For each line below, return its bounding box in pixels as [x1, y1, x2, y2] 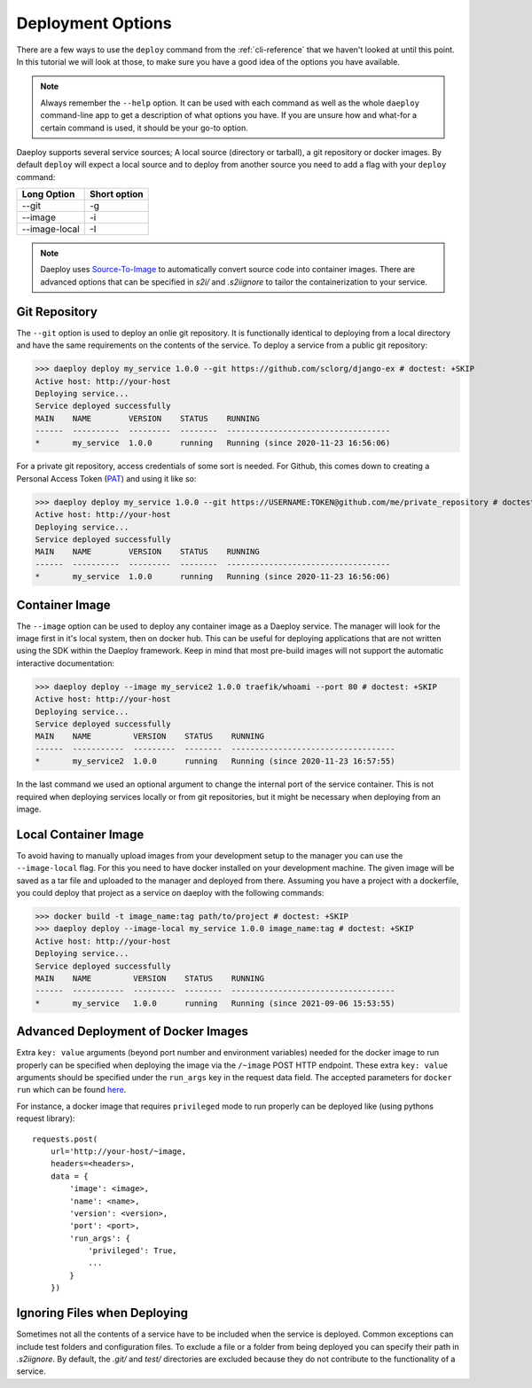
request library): [16, 1113, 75, 1124]
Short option [89, 188, 144, 200]
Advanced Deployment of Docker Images [16, 1024, 248, 1039]
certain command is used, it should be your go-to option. [40, 122, 248, 133]
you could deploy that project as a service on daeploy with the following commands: [16, 888, 325, 898]
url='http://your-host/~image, [50, 1146, 187, 1157]
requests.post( [32, 1133, 98, 1144]
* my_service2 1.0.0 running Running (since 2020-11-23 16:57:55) [35, 757, 395, 766]
